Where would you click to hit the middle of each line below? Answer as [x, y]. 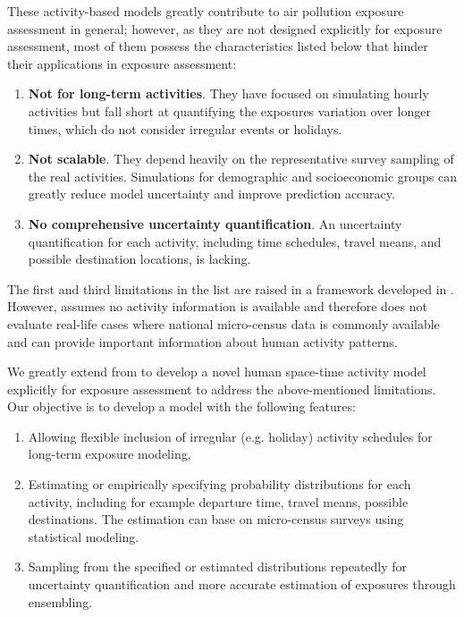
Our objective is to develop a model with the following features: [181, 406]
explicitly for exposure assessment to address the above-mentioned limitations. [222, 389]
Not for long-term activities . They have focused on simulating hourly [228, 93]
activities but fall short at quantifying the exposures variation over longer [229, 110]
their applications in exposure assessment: [122, 63]
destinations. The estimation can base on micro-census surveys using [216, 519]
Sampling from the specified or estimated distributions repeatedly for [218, 566]
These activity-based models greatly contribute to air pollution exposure [206, 11]
